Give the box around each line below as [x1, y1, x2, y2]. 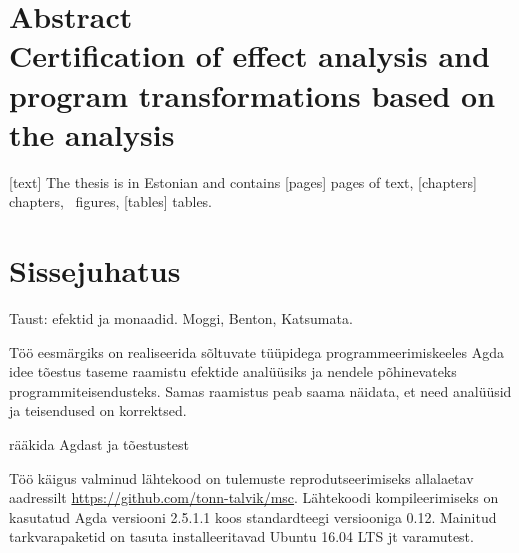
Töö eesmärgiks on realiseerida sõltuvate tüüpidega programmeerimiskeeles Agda [9, 341, 505, 362]
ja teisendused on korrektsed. [9, 400, 187, 421]
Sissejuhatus [9, 250, 181, 291]
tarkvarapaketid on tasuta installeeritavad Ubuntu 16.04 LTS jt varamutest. [9, 526, 474, 547]
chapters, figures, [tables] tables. [9, 191, 212, 212]
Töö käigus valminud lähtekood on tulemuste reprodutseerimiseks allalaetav [9, 467, 474, 488]
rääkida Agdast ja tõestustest [9, 433, 190, 454]
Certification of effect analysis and [9, 35, 490, 76]
